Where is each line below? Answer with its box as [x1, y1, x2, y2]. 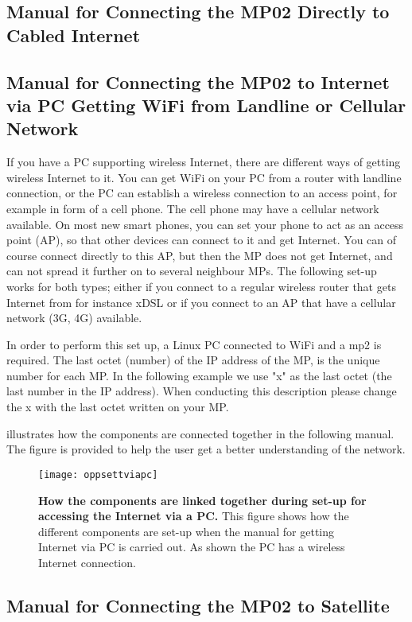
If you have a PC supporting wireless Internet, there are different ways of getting [6, 154, 401, 170]
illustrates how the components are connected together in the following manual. [6, 425, 395, 441]
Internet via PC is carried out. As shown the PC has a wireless [38, 538, 345, 555]
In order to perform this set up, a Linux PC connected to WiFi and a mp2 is [6, 336, 382, 352]
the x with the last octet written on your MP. [6, 398, 229, 415]
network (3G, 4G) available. [6, 309, 142, 326]
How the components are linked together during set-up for [38, 492, 367, 508]
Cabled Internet [6, 22, 141, 47]
